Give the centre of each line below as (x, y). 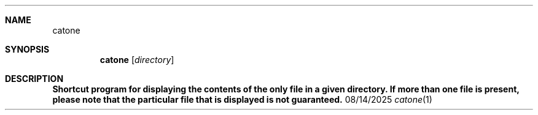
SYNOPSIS (27, 49)
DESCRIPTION (34, 79)
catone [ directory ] (137, 60)
